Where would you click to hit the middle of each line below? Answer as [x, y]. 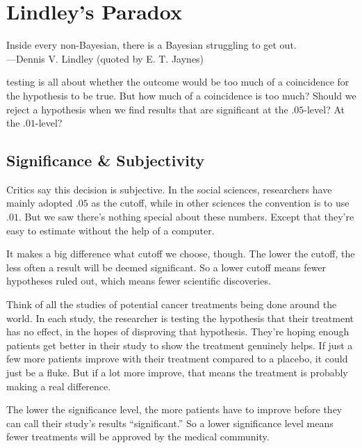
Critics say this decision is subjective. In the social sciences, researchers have [169, 189]
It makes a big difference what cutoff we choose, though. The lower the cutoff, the [181, 254]
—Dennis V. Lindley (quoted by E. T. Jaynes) [105, 58]
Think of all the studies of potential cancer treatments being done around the [172, 304]
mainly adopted [40, 203]
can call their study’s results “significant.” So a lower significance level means [170, 423]
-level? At [324, 109]
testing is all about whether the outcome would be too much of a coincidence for [178, 82]
